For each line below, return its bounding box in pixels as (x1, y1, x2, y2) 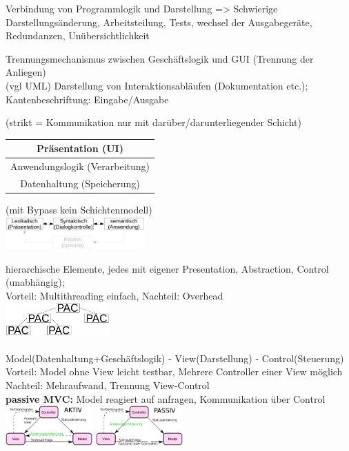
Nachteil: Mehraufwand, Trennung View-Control (6, 378, 210, 392)
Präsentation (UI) (37, 141, 123, 156)
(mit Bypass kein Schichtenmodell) (6, 202, 152, 217)
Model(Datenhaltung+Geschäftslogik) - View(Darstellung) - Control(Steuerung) (6, 350, 344, 365)
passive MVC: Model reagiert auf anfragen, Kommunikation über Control (6, 391, 326, 406)
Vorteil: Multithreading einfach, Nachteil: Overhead (6, 288, 223, 302)
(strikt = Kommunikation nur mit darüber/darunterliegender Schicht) (6, 115, 301, 129)
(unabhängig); (6, 275, 65, 289)
